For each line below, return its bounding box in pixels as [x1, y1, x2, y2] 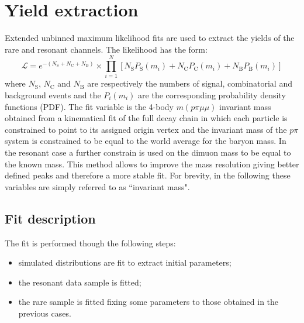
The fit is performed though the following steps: [5, 236, 176, 249]
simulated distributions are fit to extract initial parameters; [18, 256, 232, 269]
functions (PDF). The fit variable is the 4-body [5, 100, 174, 112]
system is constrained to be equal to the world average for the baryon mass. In [5, 135, 286, 147]
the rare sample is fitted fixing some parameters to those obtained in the [18, 295, 279, 308]
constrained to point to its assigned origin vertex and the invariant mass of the [5, 123, 287, 135]
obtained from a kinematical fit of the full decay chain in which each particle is [5, 112, 288, 124]
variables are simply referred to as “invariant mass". [5, 180, 190, 193]
